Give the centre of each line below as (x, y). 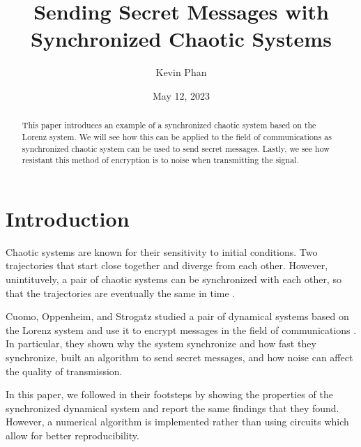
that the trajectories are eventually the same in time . (121, 293)
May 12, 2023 (181, 95)
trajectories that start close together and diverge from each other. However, (167, 265)
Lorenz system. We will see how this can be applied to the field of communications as (177, 136)
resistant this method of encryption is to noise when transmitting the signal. (160, 160)
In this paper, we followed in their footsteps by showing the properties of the (169, 394)
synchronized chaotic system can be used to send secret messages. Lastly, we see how (176, 148)
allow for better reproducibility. (72, 435)
